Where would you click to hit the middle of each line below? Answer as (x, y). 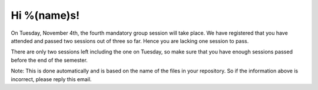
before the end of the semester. (49, 60)
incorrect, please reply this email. (51, 79)
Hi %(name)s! (45, 15)
